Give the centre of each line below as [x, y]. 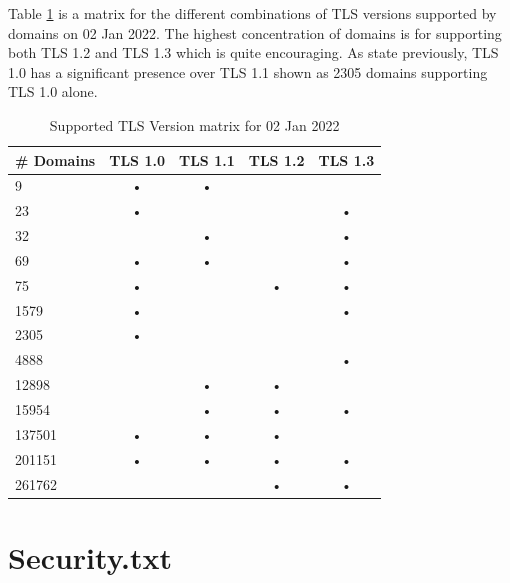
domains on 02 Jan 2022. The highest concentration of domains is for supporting [255, 32]
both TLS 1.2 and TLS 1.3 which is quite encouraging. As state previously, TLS [253, 52]
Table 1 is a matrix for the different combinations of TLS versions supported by [252, 13]
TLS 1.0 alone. [53, 91]
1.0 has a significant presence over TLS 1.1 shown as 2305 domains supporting [248, 71]
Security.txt [90, 556]
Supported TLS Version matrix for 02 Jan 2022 [194, 124]
